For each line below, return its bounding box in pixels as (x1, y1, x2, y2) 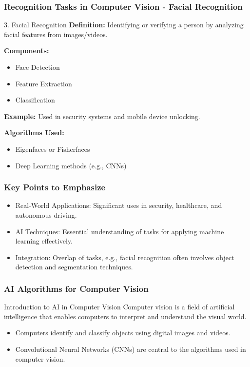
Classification (15, 95, 55, 105)
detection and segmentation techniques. (15, 262, 133, 272)
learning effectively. (15, 236, 73, 246)
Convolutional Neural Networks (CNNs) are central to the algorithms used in (15, 344, 246, 354)
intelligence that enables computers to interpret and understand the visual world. (4, 311, 247, 321)
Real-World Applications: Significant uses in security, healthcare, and (15, 200, 222, 210)
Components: (4, 45, 49, 56)
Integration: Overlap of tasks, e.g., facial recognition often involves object (15, 252, 234, 262)
